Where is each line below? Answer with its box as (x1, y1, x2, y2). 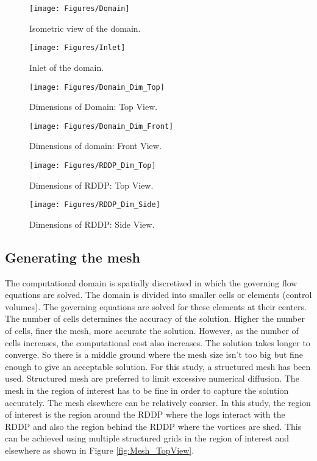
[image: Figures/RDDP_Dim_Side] (29, 200, 160, 209)
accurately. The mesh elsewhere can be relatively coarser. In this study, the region (5, 396, 311, 408)
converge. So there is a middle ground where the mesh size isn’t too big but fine (5, 348, 303, 361)
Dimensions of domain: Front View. (29, 139, 162, 152)
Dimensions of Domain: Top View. (29, 100, 158, 113)
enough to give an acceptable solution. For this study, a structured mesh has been (5, 360, 311, 372)
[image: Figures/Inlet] (29, 43, 126, 53)
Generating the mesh (5, 247, 140, 266)
